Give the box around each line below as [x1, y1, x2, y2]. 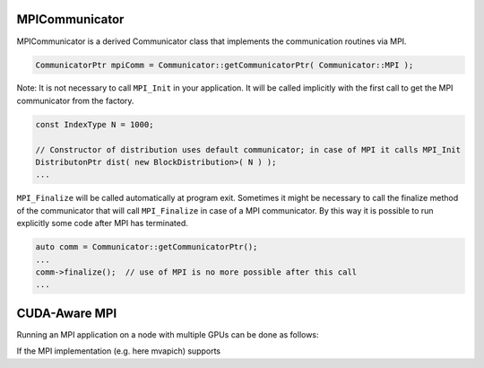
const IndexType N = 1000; [35, 119, 154, 129]
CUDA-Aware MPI [16, 305, 117, 320]
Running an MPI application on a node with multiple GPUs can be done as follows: [16, 329, 319, 340]
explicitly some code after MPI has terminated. [16, 218, 188, 229]
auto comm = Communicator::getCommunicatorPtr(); [35, 242, 258, 252]
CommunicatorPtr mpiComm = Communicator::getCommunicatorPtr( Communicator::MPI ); [35, 59, 414, 70]
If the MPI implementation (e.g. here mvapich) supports [16, 346, 221, 356]
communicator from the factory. [16, 95, 134, 106]
